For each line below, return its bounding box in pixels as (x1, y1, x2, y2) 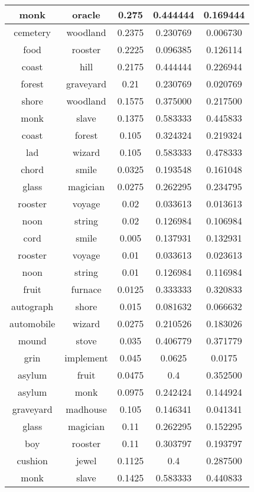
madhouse (66, 402, 107, 416)
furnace (71, 282, 102, 296)
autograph (11, 299, 54, 313)
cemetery (14, 25, 51, 39)
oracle (72, 8, 100, 21)
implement (64, 351, 108, 364)
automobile (9, 317, 56, 330)
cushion (17, 454, 48, 467)
